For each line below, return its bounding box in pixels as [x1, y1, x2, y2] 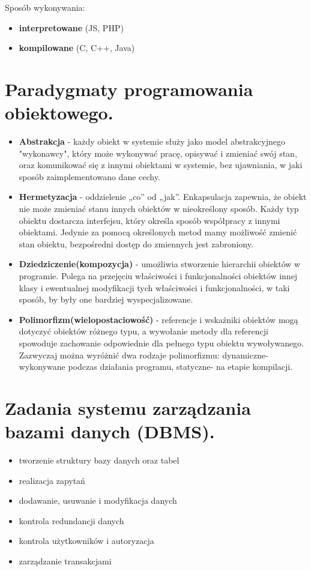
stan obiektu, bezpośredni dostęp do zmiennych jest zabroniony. [19, 237, 253, 250]
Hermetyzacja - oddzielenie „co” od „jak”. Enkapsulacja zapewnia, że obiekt [19, 190, 307, 203]
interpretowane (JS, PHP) [19, 21, 124, 34]
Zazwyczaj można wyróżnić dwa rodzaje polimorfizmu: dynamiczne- [19, 348, 268, 361]
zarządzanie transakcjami [19, 555, 112, 567]
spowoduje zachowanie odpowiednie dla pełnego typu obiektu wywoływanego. [19, 337, 304, 349]
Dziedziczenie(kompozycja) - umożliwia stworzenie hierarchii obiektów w [19, 258, 301, 270]
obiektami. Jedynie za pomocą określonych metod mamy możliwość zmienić [19, 226, 297, 238]
